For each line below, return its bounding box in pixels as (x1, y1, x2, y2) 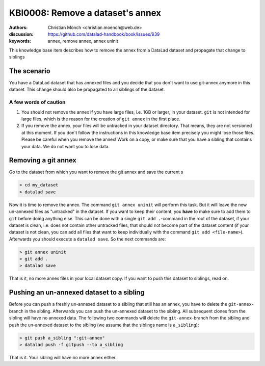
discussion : (9, 31, 34, 37)
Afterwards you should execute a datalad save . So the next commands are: (9, 236, 166, 242)
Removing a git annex (9, 156, 77, 164)
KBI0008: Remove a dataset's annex (9, 7, 161, 18)
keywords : (9, 38, 31, 44)
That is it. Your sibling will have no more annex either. (9, 354, 117, 360)
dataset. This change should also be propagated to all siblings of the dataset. (9, 86, 165, 93)
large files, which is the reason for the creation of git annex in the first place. (21, 116, 181, 122)
